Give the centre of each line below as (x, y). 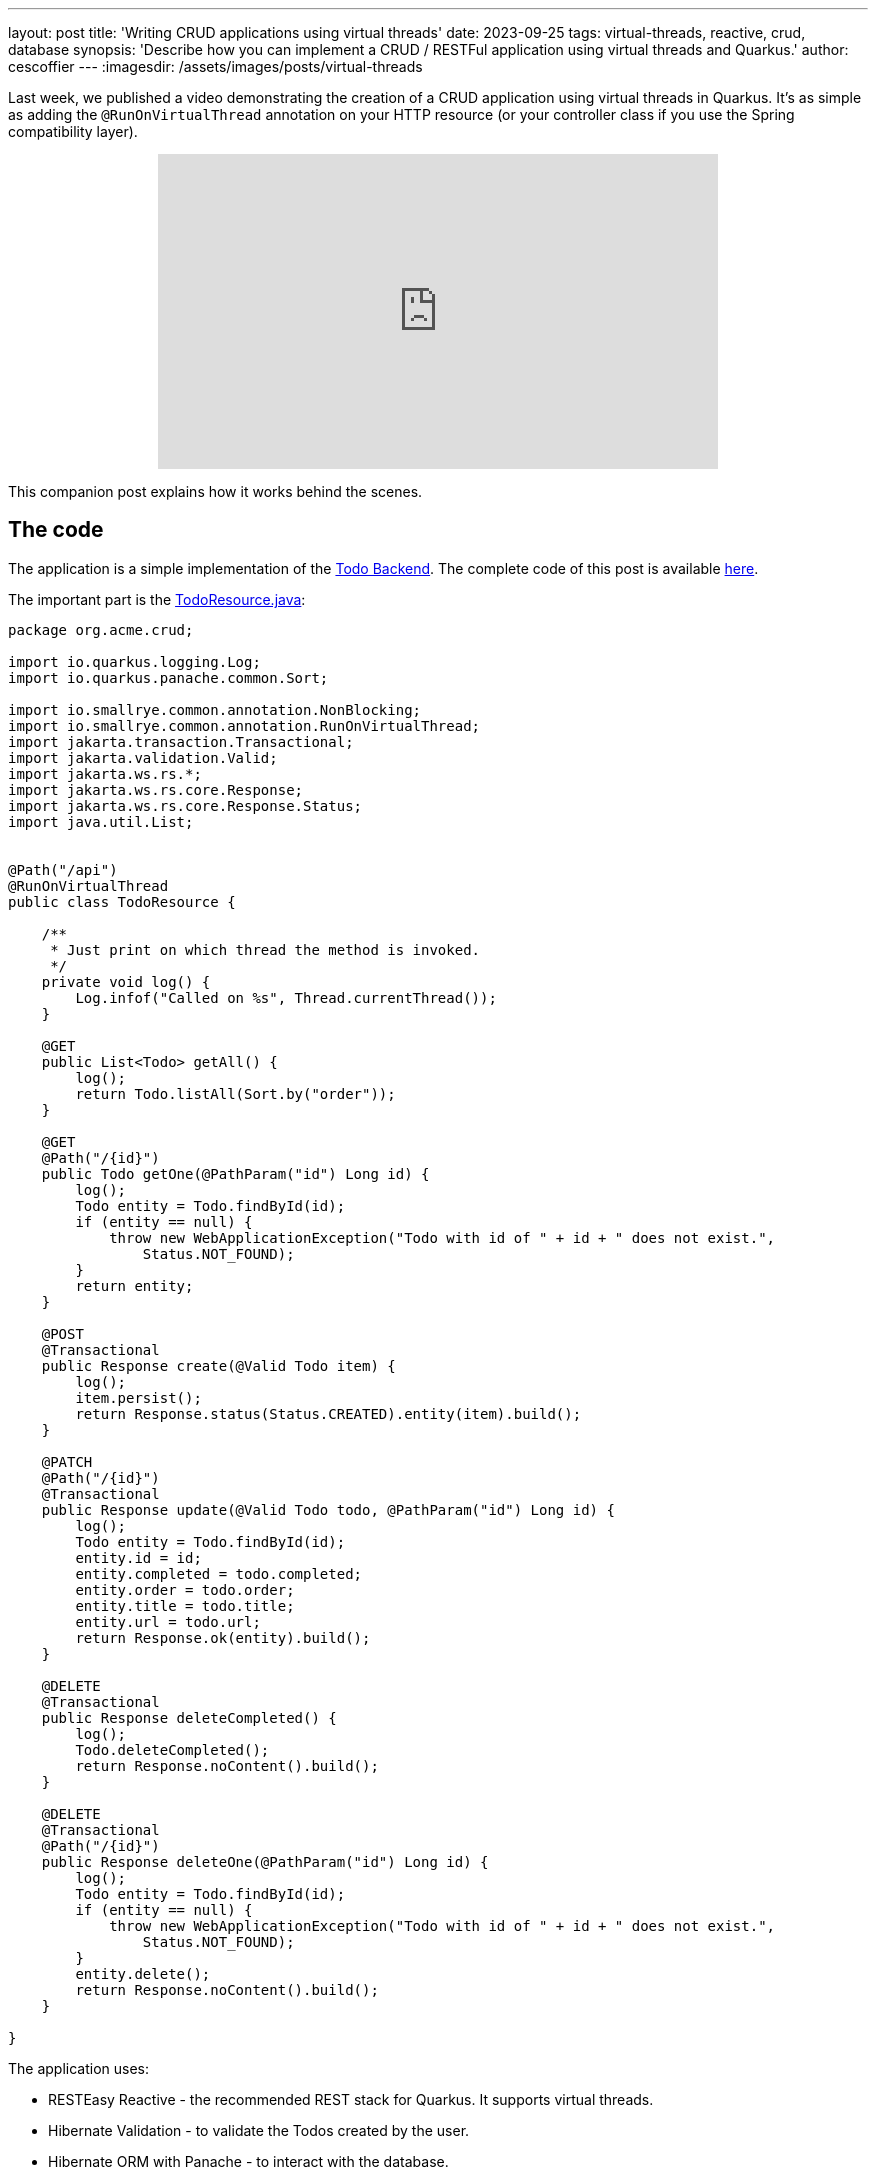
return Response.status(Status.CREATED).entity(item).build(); (328, 1413)
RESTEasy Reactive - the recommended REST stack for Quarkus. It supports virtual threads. (351, 2099)
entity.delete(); (143, 1973)
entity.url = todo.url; (168, 1621)
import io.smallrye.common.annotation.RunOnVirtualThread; (244, 725)
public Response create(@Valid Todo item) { (218, 1365)
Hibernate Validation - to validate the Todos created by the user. (259, 2130)
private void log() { (126, 981)
